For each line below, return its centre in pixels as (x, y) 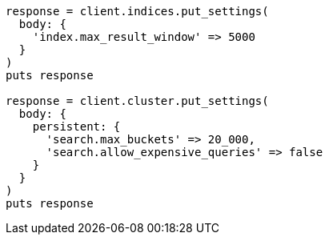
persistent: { (76, 127)
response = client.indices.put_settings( (137, 11)
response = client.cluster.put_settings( (137, 101)
